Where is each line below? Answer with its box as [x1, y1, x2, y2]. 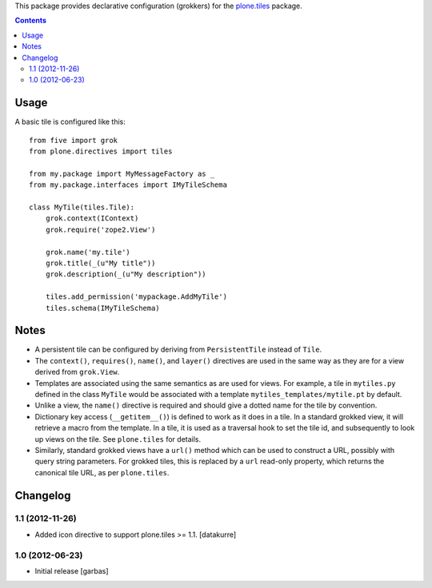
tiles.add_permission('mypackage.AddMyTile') [45, 292, 228, 301]
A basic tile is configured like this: [14, 117, 126, 127]
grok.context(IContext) [45, 214, 139, 223]
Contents [14, 16, 47, 26]
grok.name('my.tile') [45, 248, 131, 256]
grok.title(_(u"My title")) [45, 258, 156, 268]
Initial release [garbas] [34, 566, 109, 575]
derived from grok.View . [34, 367, 120, 377]
